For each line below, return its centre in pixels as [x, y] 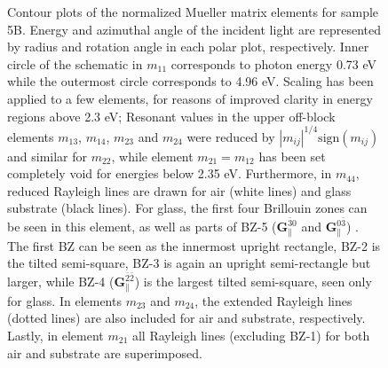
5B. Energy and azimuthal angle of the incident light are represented [194, 29]
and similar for [48, 156]
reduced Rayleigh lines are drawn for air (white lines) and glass [179, 190]
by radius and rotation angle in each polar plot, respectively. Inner [188, 47]
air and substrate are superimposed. [105, 352]
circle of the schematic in [75, 63]
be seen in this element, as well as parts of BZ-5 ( [142, 227]
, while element [152, 156]
